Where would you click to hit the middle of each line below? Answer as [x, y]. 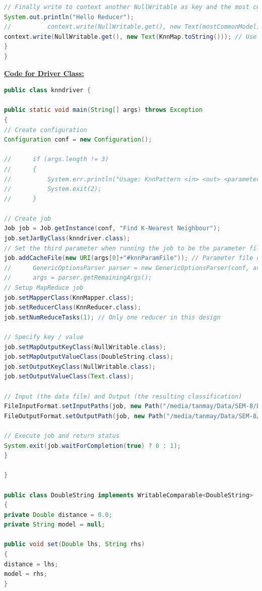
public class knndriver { [47, 90]
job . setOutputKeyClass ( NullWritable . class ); [80, 367]
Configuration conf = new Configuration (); [78, 140]
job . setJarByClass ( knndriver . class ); [67, 239]
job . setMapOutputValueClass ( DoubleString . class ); [89, 357]
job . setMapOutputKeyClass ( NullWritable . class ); [85, 347]
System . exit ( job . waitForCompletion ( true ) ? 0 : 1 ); [92, 446]
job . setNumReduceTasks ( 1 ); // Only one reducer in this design [112, 317]
